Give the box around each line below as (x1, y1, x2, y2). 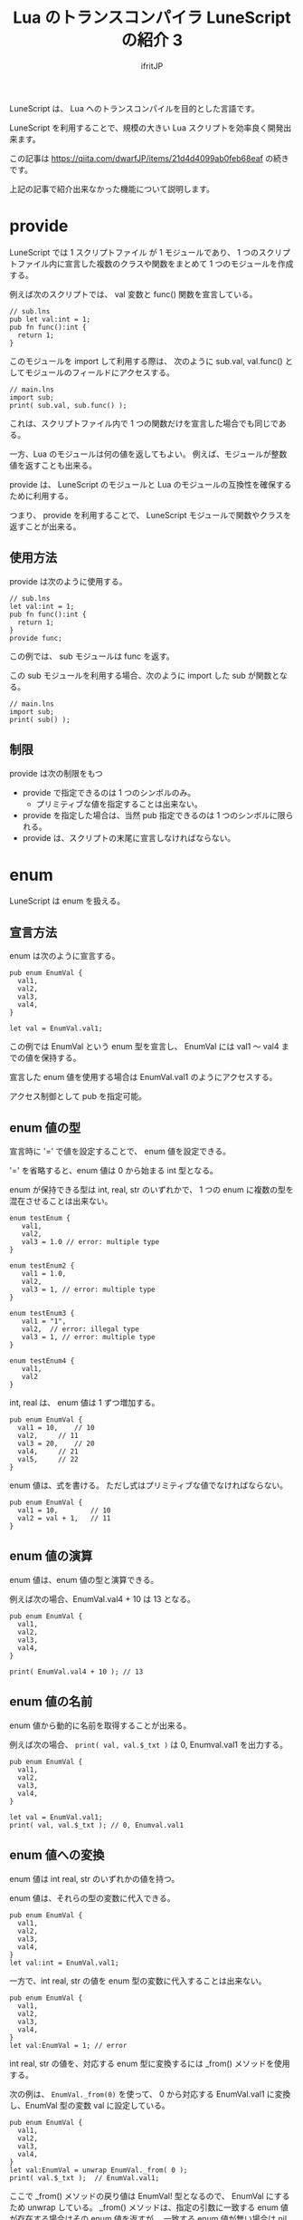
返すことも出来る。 (24, 459, 97, 470)
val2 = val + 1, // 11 (17, 1514, 111, 1523)
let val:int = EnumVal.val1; (9, 1958, 119, 1967)
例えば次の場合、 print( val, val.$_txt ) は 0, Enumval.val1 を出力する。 (9, 1739, 288, 1750)
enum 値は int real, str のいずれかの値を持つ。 (9, 1873, 180, 1884)
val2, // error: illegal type (21, 1325, 140, 1334)
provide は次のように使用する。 (9, 575, 128, 586)
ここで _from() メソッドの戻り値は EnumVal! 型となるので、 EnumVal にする (9, 2190, 290, 2201)
